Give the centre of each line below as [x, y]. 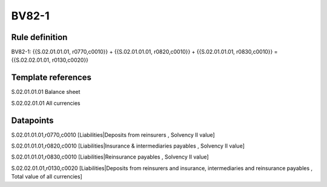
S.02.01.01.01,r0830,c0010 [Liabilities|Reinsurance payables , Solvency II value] [110, 157]
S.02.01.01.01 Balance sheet [46, 92]
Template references [51, 78]
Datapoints [32, 120]
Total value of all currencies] [47, 177]
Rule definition [39, 37]
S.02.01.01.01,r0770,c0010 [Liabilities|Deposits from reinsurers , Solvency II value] [113, 135]
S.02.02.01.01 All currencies [46, 103]
